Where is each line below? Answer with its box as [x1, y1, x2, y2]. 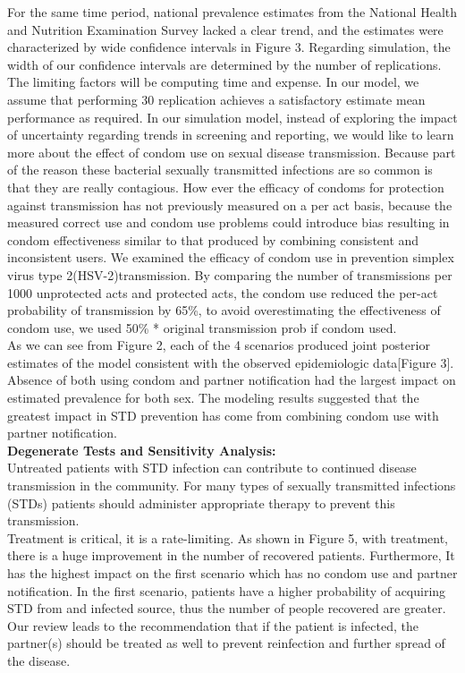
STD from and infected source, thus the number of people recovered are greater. [7, 599, 446, 618]
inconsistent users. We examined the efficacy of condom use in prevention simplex [7, 248, 454, 267]
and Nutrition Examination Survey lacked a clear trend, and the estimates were [7, 20, 444, 38]
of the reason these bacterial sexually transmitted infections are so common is [7, 160, 433, 179]
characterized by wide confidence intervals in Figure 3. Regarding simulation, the [7, 38, 451, 56]
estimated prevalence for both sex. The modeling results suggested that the [7, 388, 419, 407]
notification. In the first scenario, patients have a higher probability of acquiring [7, 581, 446, 600]
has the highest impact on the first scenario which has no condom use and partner [7, 564, 458, 582]
